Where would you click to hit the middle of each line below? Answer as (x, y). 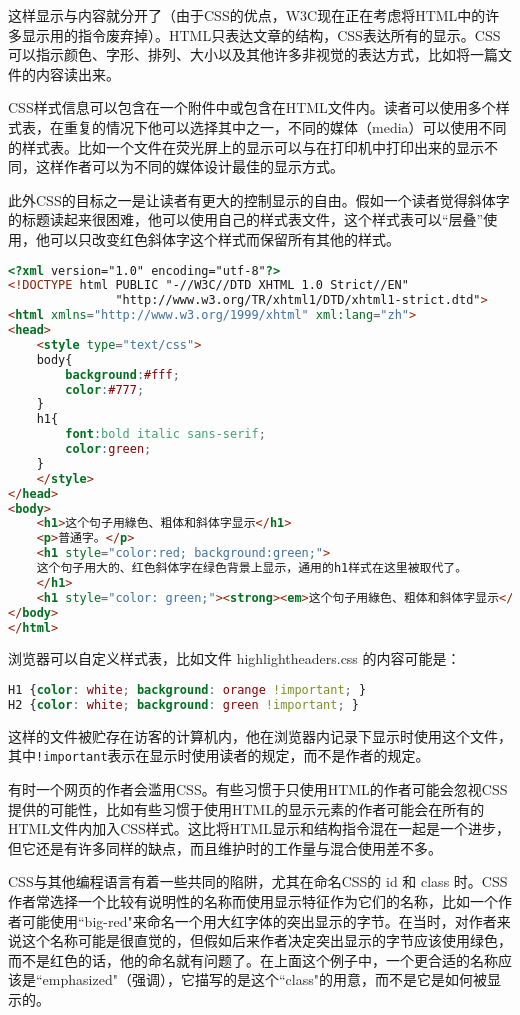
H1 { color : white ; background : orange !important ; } (187, 690)
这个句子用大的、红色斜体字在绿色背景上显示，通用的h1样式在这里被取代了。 (252, 568)
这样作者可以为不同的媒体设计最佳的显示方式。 (189, 166)
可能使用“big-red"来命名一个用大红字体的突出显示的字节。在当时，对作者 (259, 920)
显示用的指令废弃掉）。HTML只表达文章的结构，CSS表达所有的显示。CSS (261, 34)
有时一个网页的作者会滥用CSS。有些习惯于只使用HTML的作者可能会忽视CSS (258, 789)
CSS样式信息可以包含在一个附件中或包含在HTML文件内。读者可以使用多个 (252, 107)
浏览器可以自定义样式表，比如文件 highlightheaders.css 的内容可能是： (234, 658)
